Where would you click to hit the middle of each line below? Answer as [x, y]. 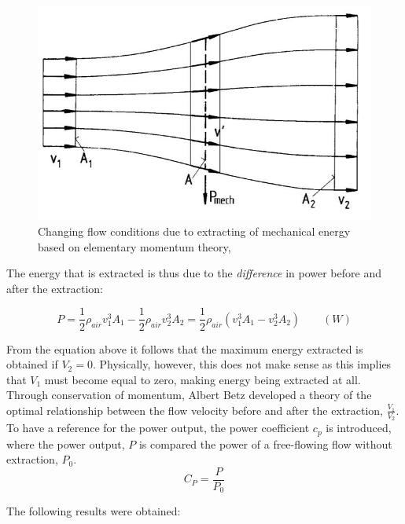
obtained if [32, 364]
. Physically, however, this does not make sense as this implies [242, 364]
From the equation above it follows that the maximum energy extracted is [185, 348]
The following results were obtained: [94, 511]
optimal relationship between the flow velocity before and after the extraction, [195, 410]
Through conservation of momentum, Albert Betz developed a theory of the [189, 395]
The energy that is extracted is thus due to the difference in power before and [194, 273]
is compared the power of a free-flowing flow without [265, 443]
